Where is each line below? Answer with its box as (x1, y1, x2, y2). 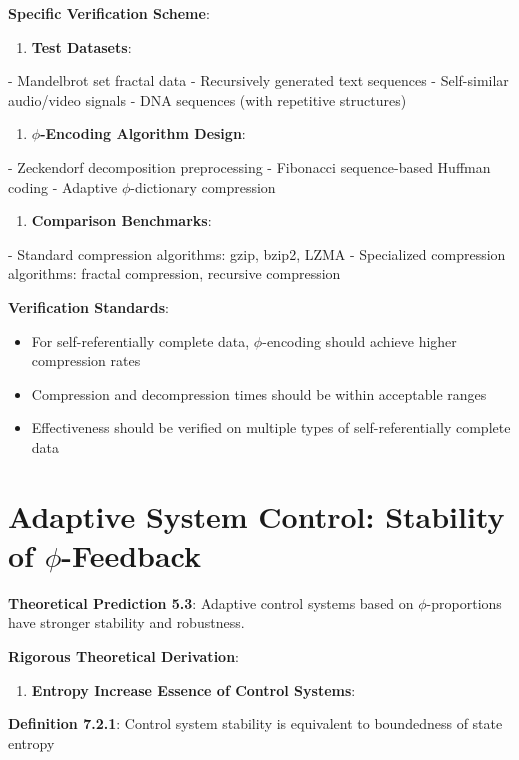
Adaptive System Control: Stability (8, 495, 505, 536)
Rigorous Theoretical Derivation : (8, 646, 239, 666)
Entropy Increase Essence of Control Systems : (31, 679, 356, 700)
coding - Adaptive (8, 176, 118, 197)
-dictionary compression (130, 176, 276, 197)
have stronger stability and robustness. (8, 612, 245, 633)
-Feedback (61, 534, 202, 575)
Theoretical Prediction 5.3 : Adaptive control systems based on (8, 592, 414, 613)
